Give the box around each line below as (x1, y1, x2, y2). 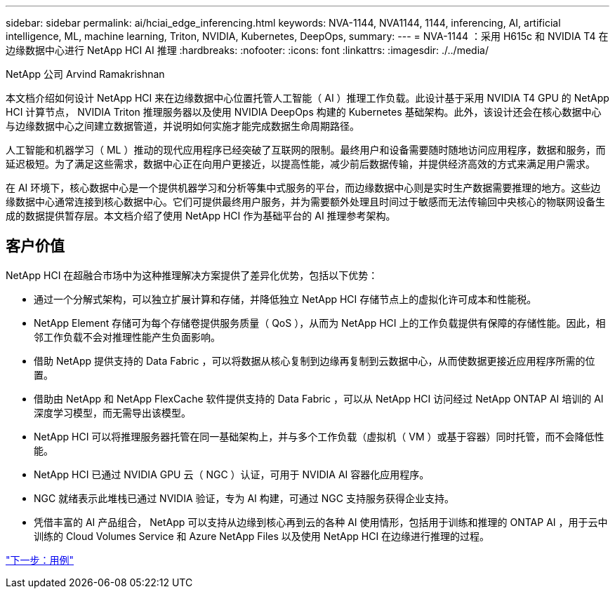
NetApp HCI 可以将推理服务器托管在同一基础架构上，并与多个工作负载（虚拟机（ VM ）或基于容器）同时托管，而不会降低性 (34, 430, 604, 443)
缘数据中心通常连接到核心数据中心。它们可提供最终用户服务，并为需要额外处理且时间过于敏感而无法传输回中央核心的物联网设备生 (6, 196, 605, 208)
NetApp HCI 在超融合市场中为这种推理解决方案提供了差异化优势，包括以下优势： (6, 269, 378, 281)
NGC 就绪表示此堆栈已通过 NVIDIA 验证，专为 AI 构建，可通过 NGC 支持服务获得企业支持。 (34, 492, 454, 504)
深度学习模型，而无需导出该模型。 (34, 406, 191, 419)
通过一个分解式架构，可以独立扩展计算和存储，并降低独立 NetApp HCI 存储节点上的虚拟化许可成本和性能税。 (34, 292, 537, 305)
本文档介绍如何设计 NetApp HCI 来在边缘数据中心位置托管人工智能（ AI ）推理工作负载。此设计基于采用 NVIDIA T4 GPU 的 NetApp (6, 92, 609, 104)
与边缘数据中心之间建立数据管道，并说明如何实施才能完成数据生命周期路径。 (6, 120, 359, 132)
